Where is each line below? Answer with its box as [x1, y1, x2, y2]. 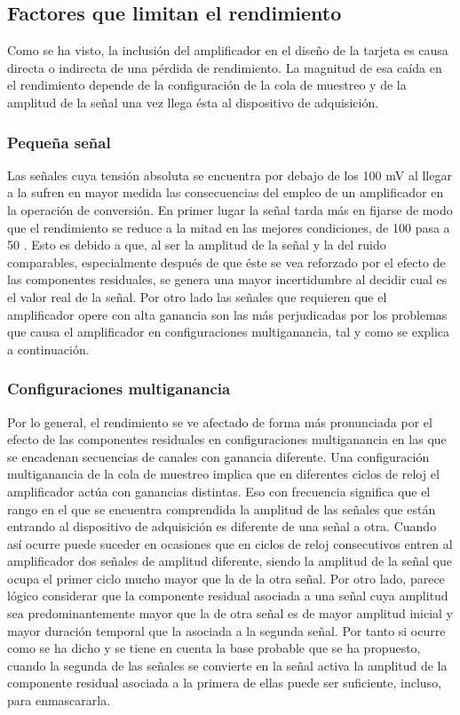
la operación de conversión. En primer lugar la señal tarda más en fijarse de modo [7, 200, 453, 218]
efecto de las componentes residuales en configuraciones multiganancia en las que [7, 430, 447, 449]
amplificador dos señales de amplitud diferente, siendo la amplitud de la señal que [7, 552, 452, 570]
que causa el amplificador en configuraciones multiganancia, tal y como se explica [7, 322, 450, 341]
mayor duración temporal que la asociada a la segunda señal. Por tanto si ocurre [7, 621, 446, 640]
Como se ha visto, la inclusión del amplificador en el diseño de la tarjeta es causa [7, 41, 448, 60]
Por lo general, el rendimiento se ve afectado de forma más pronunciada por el [7, 412, 432, 431]
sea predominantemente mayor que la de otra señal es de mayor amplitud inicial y [7, 604, 454, 623]
